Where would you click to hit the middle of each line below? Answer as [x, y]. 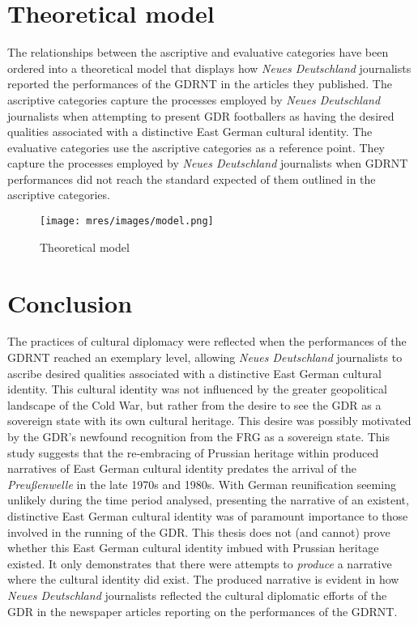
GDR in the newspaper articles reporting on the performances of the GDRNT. [203, 611]
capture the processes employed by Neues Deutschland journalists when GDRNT [208, 163]
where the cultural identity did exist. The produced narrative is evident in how [203, 579]
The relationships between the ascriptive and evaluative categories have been [198, 52]
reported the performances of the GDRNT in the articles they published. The [200, 84]
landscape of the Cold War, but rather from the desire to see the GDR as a [194, 404]
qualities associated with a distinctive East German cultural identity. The [190, 132]
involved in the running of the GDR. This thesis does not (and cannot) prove [199, 531]
